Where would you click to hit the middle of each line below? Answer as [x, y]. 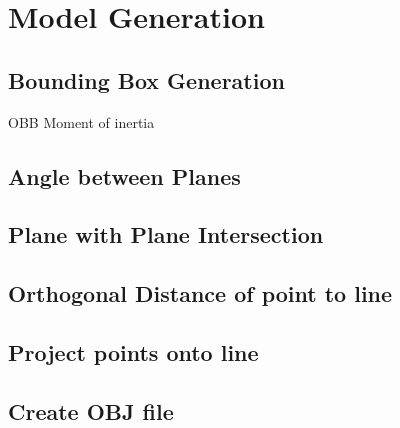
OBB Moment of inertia [81, 121]
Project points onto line [133, 351]
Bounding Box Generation [146, 79]
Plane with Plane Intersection [166, 234]
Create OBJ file [91, 410]
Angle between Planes [124, 175]
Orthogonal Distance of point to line [200, 293]
